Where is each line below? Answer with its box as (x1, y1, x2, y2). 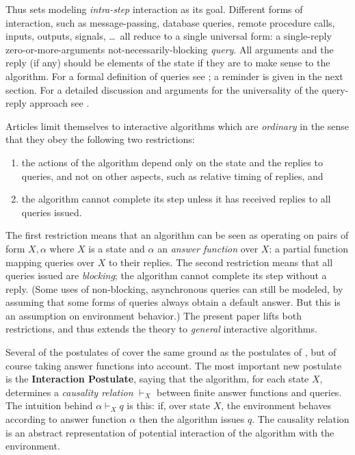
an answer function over (157, 241, 259, 255)
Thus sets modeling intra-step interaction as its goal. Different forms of (5, 2, 303, 16)
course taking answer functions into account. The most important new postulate (5, 358, 342, 372)
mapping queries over (5, 255, 95, 269)
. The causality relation (252, 412, 350, 426)
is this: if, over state (127, 398, 210, 413)
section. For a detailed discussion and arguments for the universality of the (5, 82, 319, 96)
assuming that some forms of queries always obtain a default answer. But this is (5, 295, 341, 309)
